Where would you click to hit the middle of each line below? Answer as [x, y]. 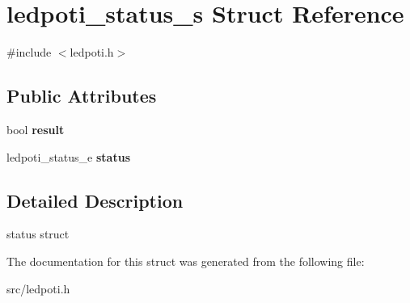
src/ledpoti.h [38, 288]
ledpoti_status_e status [68, 156]
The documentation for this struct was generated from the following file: [186, 261]
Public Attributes [82, 96]
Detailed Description [95, 200]
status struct [38, 234]
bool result [36, 129]
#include [29, 52]
